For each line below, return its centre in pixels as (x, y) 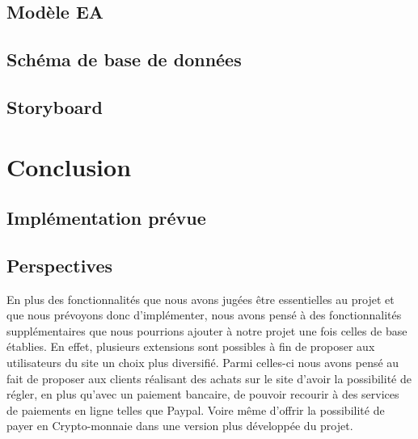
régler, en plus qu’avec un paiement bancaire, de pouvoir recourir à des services (203, 394)
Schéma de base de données (124, 59)
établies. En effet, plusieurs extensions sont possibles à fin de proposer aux (191, 346)
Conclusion (69, 166)
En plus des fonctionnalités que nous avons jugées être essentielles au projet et (201, 299)
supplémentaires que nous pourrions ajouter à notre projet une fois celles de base (207, 330)
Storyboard (55, 106)
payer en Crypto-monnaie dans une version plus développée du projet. (180, 426)
